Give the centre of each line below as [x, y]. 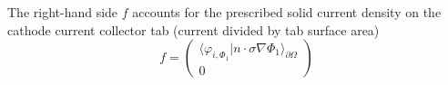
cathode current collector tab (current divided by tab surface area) [193, 29]
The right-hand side [63, 12]
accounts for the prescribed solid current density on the [287, 12]
